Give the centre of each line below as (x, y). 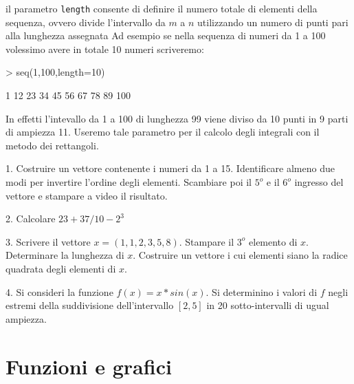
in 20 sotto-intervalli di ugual (268, 305)
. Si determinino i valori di (262, 291)
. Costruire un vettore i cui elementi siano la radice (240, 255)
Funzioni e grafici (89, 366)
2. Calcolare (31, 218)
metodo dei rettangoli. (52, 145)
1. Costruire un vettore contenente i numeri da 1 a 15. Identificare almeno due (170, 168)
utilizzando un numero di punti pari (273, 22)
